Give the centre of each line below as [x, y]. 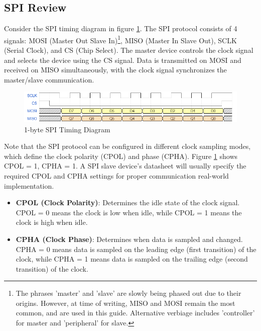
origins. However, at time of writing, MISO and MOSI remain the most [125, 303]
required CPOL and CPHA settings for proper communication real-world [116, 175]
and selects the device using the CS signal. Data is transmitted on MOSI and [123, 60]
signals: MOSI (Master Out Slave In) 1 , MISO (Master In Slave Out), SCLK [120, 39]
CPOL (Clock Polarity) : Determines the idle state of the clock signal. [128, 202]
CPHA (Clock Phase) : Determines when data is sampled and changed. [129, 239]
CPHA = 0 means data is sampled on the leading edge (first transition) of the [136, 249]
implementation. [29, 185]
